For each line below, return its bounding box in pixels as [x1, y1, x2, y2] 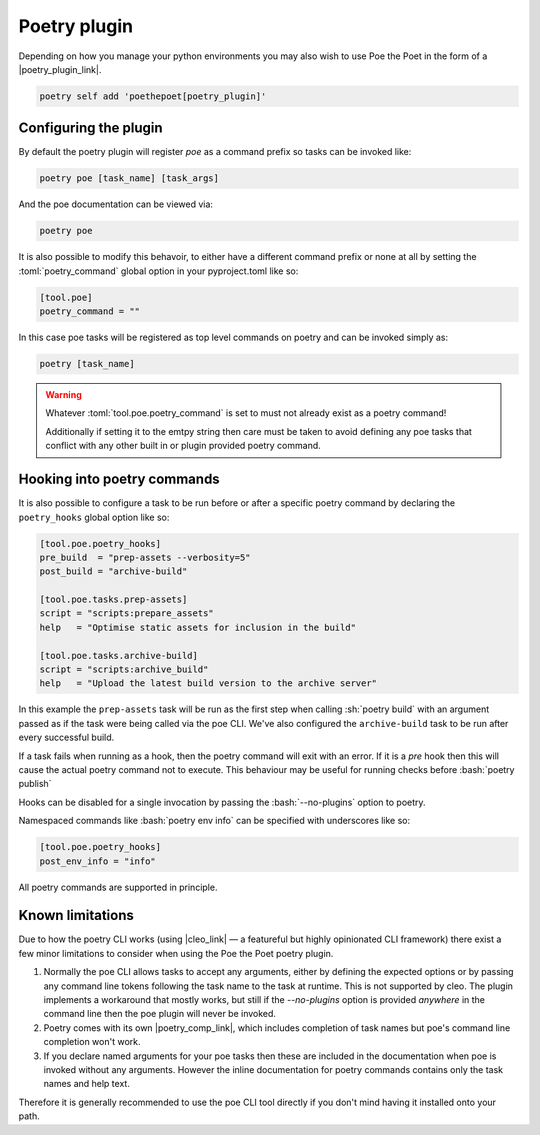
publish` [18, 778, 52, 790]
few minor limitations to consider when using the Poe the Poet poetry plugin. [18, 947, 334, 959]
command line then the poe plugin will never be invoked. [43, 1008, 277, 1020]
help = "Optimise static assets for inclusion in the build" [39, 621, 357, 633]
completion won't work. [43, 1036, 141, 1048]
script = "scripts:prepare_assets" [39, 608, 214, 619]
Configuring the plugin [18, 120, 164, 137]
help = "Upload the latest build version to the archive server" [39, 678, 378, 689]
